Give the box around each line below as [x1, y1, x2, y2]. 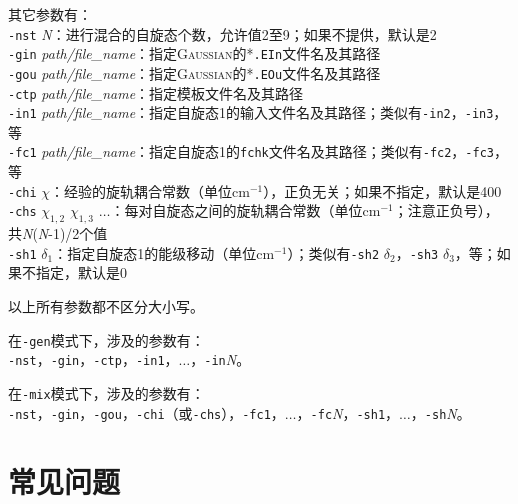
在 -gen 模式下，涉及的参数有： [8, 329, 205, 350]
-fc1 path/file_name [8, 141, 136, 162]
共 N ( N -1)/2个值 [8, 223, 108, 244]
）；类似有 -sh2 [287, 242, 380, 263]
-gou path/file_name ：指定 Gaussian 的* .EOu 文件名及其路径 [8, 62, 381, 83]
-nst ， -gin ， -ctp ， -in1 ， [8, 349, 179, 370]
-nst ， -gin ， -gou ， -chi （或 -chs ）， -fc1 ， [8, 402, 285, 423]
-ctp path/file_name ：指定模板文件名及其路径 [8, 82, 304, 103]
